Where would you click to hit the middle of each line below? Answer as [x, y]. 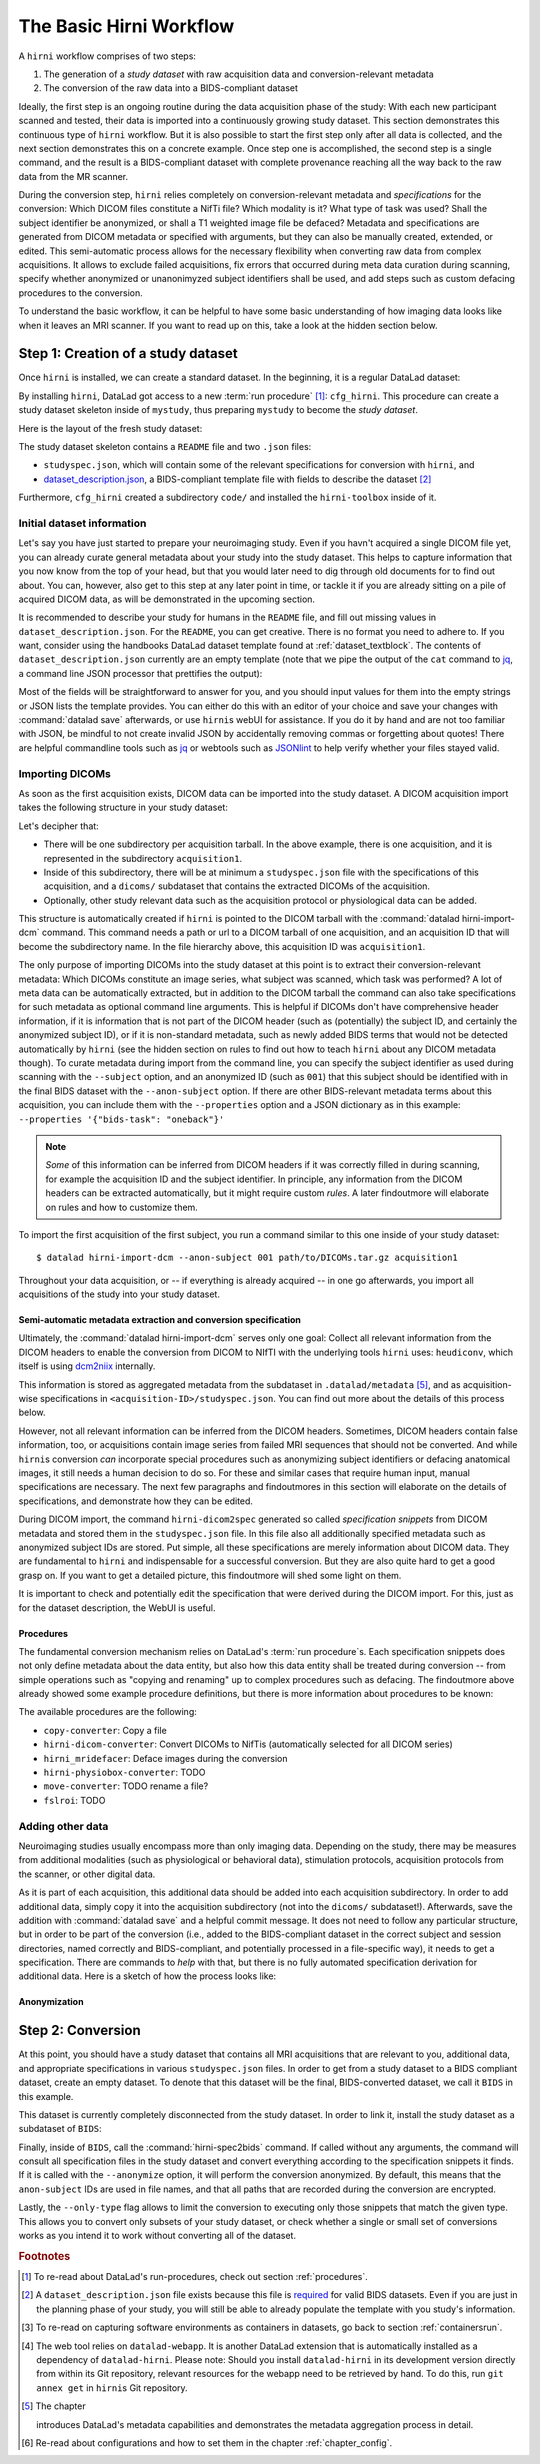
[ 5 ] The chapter [53, 2406]
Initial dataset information [82, 523]
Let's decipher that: [58, 826]
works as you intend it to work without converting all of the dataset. [157, 2236]
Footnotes [44, 2256]
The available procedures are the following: [107, 1712]
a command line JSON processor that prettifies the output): [140, 673]
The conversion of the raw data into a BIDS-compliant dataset [171, 88]
